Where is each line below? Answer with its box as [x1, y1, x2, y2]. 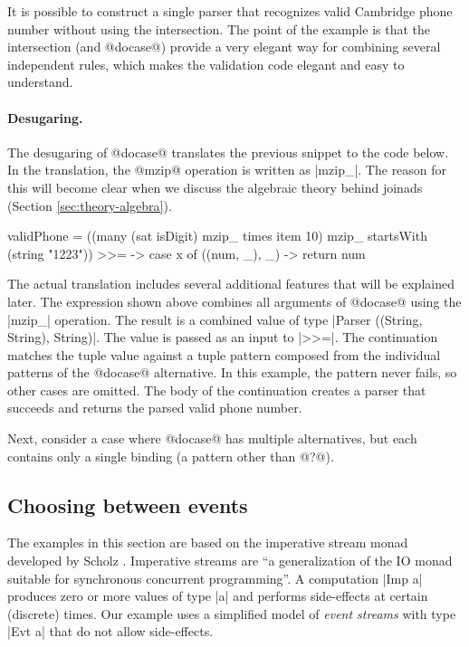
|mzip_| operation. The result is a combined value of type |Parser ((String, [7, 309, 423, 328]
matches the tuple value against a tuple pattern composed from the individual [7, 345, 441, 364]
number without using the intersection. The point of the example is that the [7, 19, 430, 38]
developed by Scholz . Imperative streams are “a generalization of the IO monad [7, 551, 453, 570]
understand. [7, 72, 73, 91]
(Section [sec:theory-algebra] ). [7, 195, 172, 214]
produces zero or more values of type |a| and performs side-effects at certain [7, 586, 428, 605]
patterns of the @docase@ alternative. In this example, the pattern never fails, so [7, 363, 457, 382]
